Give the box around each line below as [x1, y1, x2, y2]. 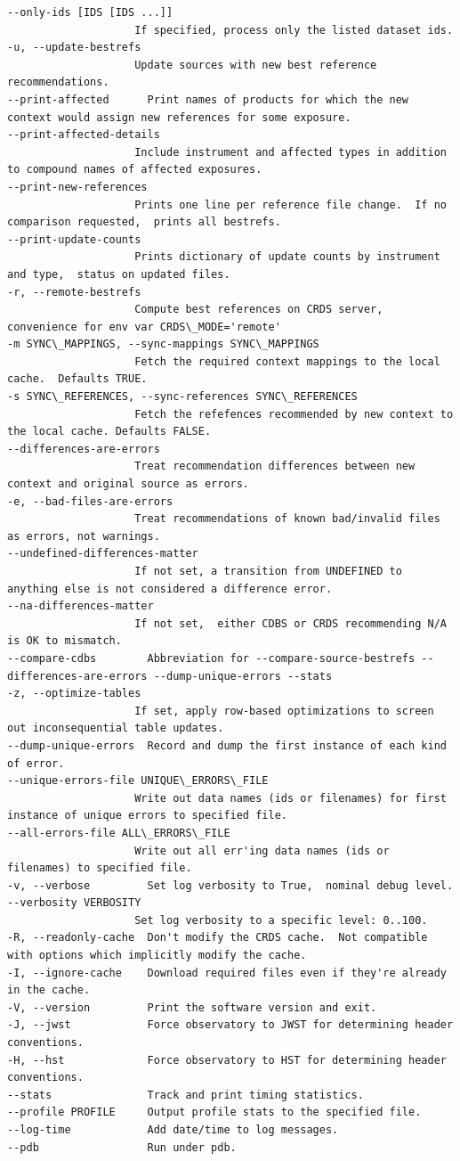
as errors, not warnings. [7, 529, 160, 543]
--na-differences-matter [7, 600, 154, 613]
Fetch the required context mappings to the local [134, 355, 440, 368]
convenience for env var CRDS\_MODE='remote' [7, 320, 281, 333]
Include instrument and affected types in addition [134, 145, 447, 159]
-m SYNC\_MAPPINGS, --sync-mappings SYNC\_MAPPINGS [7, 338, 319, 351]
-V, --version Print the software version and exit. [7, 1001, 377, 1014]
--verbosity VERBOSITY [7, 896, 141, 910]
